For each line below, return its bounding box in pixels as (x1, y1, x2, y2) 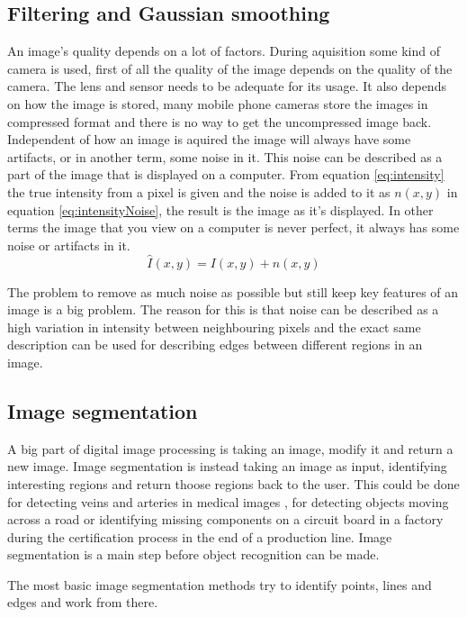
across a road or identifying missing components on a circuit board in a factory (7, 510, 444, 529)
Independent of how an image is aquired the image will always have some (7, 130, 411, 149)
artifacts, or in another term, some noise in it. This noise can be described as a (7, 147, 443, 166)
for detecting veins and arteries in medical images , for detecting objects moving (7, 492, 449, 511)
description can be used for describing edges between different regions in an (7, 335, 423, 354)
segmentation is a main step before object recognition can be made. (7, 545, 380, 564)
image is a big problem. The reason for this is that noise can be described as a (7, 300, 439, 319)
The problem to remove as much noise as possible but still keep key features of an (7, 282, 459, 301)
